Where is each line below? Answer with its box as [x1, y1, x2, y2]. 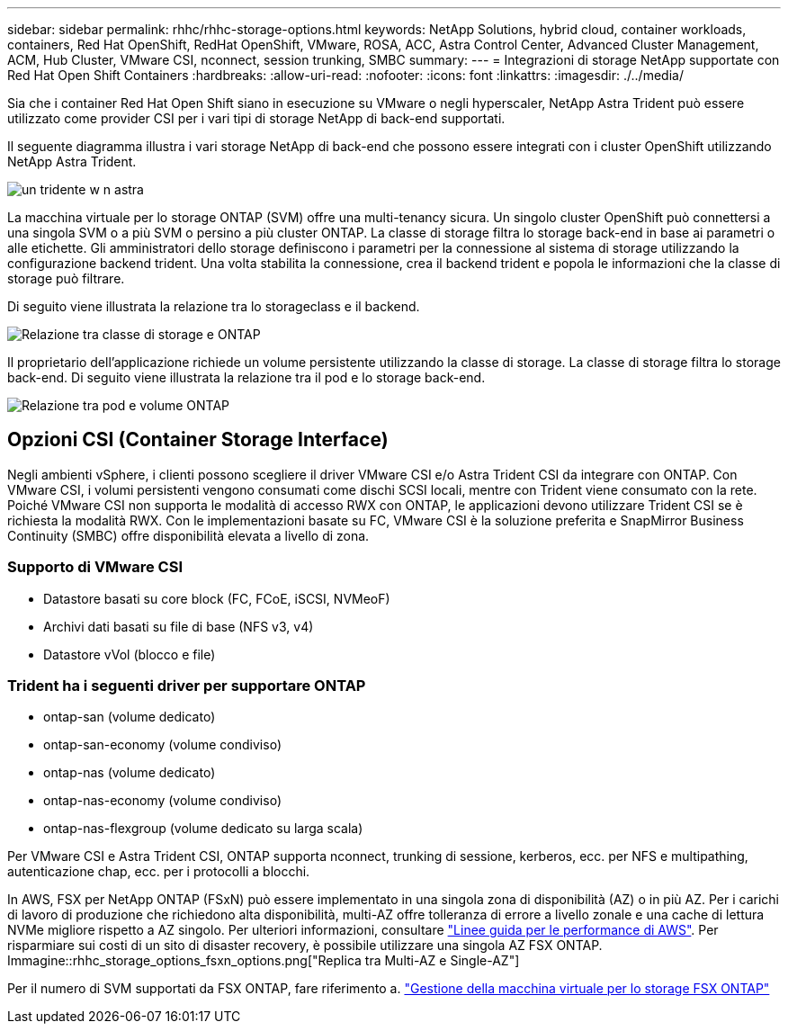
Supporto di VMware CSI [7, 558, 184, 577]
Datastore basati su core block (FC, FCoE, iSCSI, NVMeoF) [43, 590, 390, 606]
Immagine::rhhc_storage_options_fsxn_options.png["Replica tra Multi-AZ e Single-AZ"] [7, 953, 520, 969]
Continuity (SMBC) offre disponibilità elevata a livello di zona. [7, 527, 370, 543]
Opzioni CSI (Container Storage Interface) [7, 428, 389, 452]
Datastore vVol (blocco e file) [43, 646, 216, 662]
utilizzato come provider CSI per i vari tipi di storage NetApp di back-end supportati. [7, 111, 506, 126]
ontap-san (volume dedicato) [43, 709, 216, 725]
